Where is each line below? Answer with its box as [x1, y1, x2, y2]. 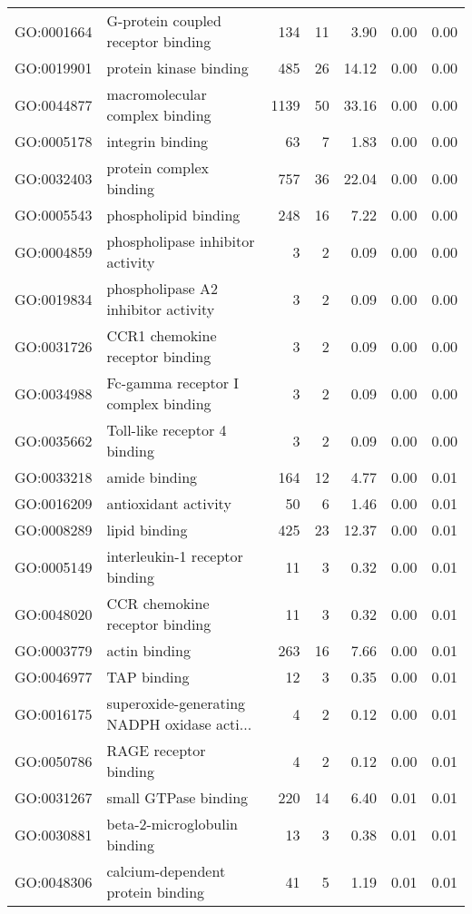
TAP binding [106, 666, 190, 687]
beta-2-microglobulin [106, 813, 238, 834]
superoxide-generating [106, 693, 246, 713]
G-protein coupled [106, 10, 221, 31]
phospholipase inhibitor [106, 231, 255, 251]
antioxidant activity [106, 493, 231, 514]
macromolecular [106, 84, 207, 104]
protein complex [106, 157, 209, 178]
